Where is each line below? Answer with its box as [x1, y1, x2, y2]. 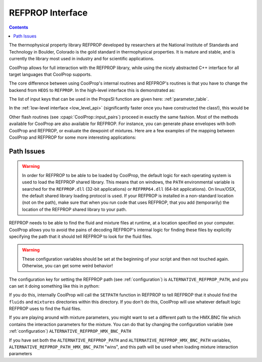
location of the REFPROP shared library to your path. [22, 206, 127, 212]
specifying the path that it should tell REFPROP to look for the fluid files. [9, 234, 152, 239]
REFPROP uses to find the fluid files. [9, 306, 82, 311]
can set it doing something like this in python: [9, 283, 99, 289]
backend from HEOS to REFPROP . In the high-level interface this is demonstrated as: [9, 87, 176, 93]
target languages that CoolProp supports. [9, 71, 92, 77]
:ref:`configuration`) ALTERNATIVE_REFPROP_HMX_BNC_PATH [9, 328, 131, 334]
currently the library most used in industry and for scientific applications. [9, 56, 155, 62]
